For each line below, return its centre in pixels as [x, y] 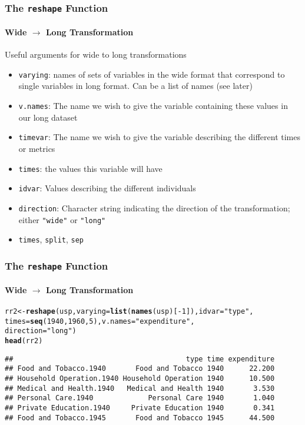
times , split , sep [51, 239]
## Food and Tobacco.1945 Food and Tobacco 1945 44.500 [140, 418]
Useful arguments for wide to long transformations [96, 54]
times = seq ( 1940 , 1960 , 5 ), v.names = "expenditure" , [100, 321]
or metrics [37, 148]
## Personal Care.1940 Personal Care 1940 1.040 [140, 398]
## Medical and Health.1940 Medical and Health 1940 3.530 [140, 388]
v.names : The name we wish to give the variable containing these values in [153, 106]
